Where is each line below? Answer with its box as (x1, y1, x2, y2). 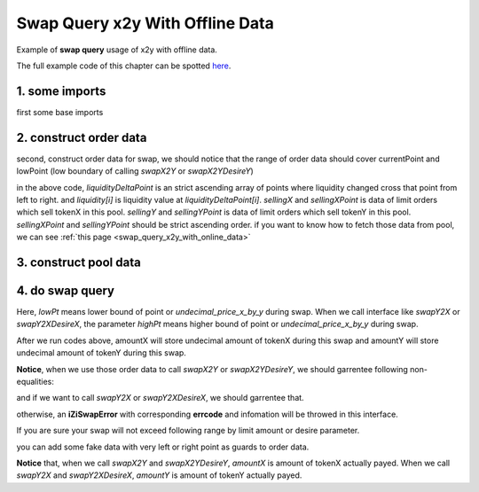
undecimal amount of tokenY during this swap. (16, 348, 186, 358)
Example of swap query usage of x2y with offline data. (16, 44, 217, 55)
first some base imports (16, 106, 104, 117)
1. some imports (16, 83, 106, 98)
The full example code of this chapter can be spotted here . (16, 60, 232, 71)
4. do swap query (16, 283, 115, 298)
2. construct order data (16, 129, 147, 145)
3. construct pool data (16, 254, 141, 269)
